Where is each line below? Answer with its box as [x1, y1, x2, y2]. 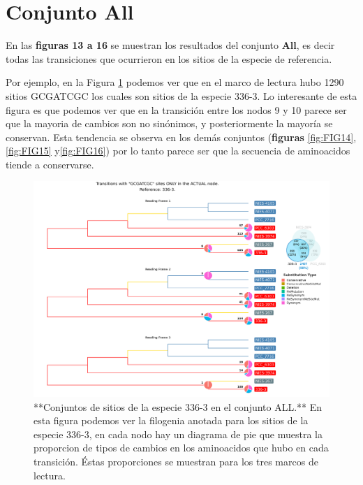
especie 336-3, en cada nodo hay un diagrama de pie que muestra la [34, 426, 323, 441]
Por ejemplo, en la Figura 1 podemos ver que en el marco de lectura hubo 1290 [6, 75, 344, 89]
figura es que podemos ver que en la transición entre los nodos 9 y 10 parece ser [6, 102, 347, 117]
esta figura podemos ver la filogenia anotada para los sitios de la [34, 413, 309, 428]
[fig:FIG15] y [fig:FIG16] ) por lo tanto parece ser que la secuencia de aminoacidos [6, 143, 350, 158]
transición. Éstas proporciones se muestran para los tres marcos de [34, 454, 318, 468]
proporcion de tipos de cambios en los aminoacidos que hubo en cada [34, 440, 329, 455]
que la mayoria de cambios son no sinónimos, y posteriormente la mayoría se [6, 116, 333, 131]
